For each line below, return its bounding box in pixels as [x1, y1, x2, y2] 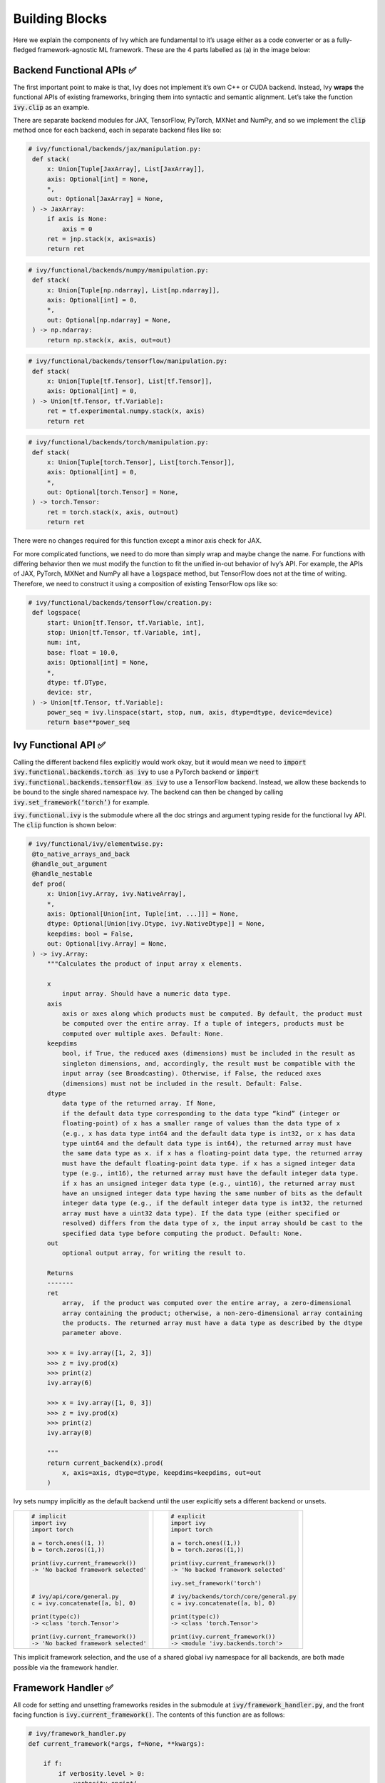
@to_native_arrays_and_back [32, 849, 130, 858]
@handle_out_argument [32, 860, 108, 868]
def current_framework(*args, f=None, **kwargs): [28, 1739, 205, 1747]
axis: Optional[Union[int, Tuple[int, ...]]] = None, [46, 910, 239, 918]
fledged [13, 45, 36, 53]
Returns [46, 1269, 74, 1277]
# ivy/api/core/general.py [31, 1593, 119, 1600]
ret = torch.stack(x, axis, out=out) [46, 508, 179, 516]
